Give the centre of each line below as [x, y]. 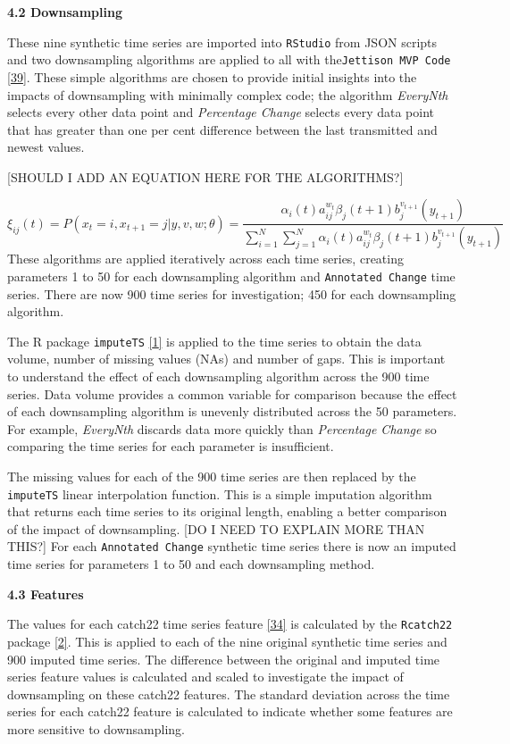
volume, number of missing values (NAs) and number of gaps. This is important [226, 359]
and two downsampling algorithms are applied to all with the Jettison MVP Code [229, 59]
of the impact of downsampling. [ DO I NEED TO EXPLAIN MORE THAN [216, 528]
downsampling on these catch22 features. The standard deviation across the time [229, 694]
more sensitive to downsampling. [96, 728]
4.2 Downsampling [65, 12]
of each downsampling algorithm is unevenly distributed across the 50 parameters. [232, 411]
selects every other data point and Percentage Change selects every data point [221, 112]
